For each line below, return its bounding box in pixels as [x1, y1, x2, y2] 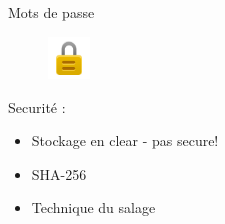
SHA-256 [31, 163, 87, 184]
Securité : [8, 96, 66, 117]
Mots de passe [8, 2, 95, 22]
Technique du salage [31, 197, 156, 218]
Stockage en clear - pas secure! [31, 130, 219, 151]
